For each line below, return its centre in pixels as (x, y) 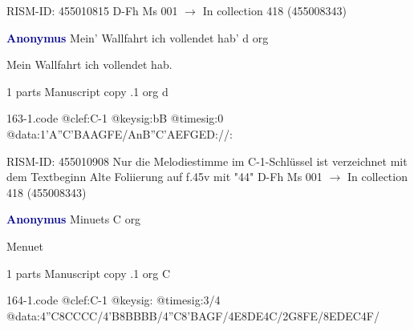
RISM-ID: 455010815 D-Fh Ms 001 (92, 10)
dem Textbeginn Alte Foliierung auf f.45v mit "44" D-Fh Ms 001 (164, 177)
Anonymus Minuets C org (74, 219)
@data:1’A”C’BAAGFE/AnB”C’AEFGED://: (120, 133)
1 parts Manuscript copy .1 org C (89, 273)
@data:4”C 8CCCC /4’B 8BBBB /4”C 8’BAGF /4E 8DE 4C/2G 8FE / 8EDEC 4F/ (193, 315)
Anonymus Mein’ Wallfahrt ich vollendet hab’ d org (138, 37)
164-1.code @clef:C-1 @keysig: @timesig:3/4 (114, 300)
